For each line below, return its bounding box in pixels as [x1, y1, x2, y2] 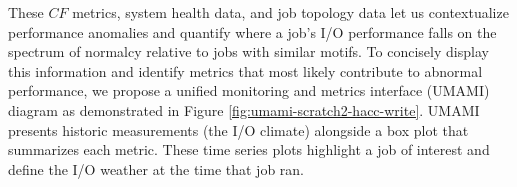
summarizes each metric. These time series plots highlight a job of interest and [8, 139, 490, 160]
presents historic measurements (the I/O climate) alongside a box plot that [8, 119, 469, 140]
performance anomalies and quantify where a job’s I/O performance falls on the [8, 21, 497, 42]
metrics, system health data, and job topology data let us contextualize [72, 2, 509, 22]
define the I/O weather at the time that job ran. [8, 158, 305, 179]
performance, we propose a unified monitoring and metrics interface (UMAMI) [8, 80, 490, 101]
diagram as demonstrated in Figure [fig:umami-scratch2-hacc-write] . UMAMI [8, 99, 480, 120]
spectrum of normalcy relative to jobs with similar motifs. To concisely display [8, 41, 489, 62]
